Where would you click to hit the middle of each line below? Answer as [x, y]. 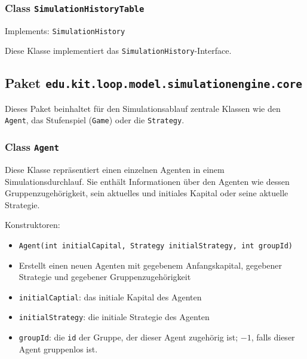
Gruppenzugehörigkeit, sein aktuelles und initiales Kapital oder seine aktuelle [147, 193]
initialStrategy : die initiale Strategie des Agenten [114, 317]
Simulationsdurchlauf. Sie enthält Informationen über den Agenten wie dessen [147, 181]
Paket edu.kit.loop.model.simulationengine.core [153, 83]
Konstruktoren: [33, 225]
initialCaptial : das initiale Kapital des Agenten [110, 296]
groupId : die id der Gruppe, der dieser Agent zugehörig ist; [128, 337]
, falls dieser [273, 337]
